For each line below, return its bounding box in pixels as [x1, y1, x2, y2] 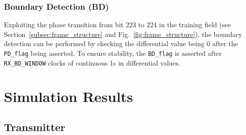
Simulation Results [4, 86, 133, 106]
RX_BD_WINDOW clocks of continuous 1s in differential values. [4, 57, 180, 67]
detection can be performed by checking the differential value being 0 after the [4, 38, 238, 49]
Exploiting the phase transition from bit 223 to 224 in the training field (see [4, 19, 231, 30]
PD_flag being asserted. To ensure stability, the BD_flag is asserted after [4, 48, 222, 58]
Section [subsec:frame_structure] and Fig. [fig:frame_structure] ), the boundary [4, 29, 242, 39]
